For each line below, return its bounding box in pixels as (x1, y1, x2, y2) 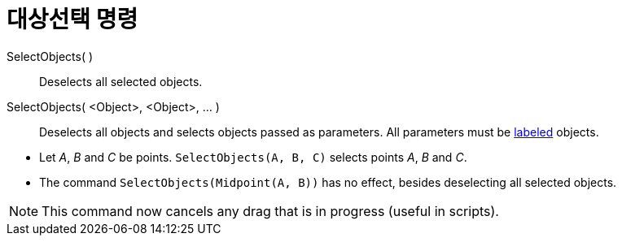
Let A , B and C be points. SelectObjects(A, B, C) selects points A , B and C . (39, 149, 467, 164)
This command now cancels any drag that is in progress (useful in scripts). (42, 202, 499, 219)
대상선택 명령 (7, 6, 138, 33)
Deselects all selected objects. (39, 74, 203, 89)
